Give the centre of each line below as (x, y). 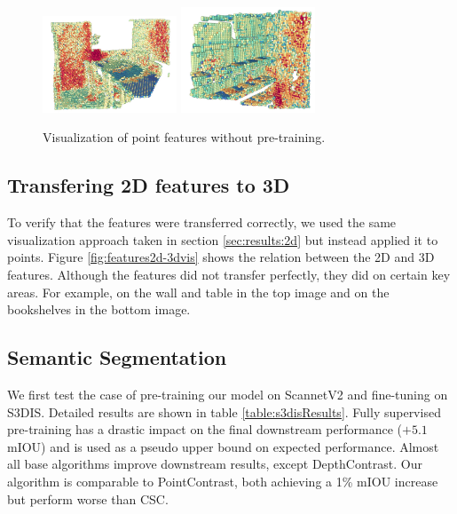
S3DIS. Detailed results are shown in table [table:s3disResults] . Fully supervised (224, 411)
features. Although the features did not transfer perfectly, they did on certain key (229, 274)
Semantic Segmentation (117, 357)
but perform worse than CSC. (88, 498)
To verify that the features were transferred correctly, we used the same (202, 222)
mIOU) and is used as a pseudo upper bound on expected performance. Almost (223, 446)
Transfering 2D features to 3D (149, 185)
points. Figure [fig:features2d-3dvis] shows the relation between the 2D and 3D (221, 257)
